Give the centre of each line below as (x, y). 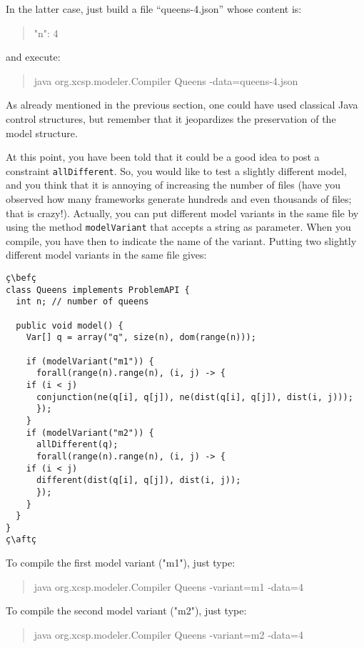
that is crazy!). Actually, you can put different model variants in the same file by (182, 213)
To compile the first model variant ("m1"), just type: (121, 563)
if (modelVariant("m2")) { (90, 433)
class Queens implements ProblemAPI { (98, 290)
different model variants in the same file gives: (106, 255)
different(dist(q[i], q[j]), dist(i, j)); (138, 480)
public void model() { (70, 325)
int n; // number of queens (82, 302)
